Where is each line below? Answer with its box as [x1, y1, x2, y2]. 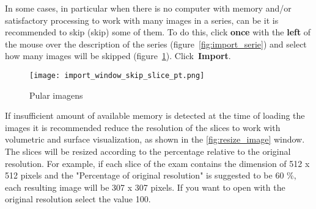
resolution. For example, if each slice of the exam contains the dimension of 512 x [5, 157, 310, 169]
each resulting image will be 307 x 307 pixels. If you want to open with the [5, 180, 285, 193]
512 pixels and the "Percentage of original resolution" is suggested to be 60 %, [5, 169, 296, 182]
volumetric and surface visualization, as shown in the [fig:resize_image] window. [5, 133, 305, 146]
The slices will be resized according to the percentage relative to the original [5, 145, 291, 157]
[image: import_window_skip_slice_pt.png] [29, 71, 205, 80]
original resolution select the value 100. [5, 193, 151, 205]
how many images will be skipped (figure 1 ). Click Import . [5, 49, 231, 62]
